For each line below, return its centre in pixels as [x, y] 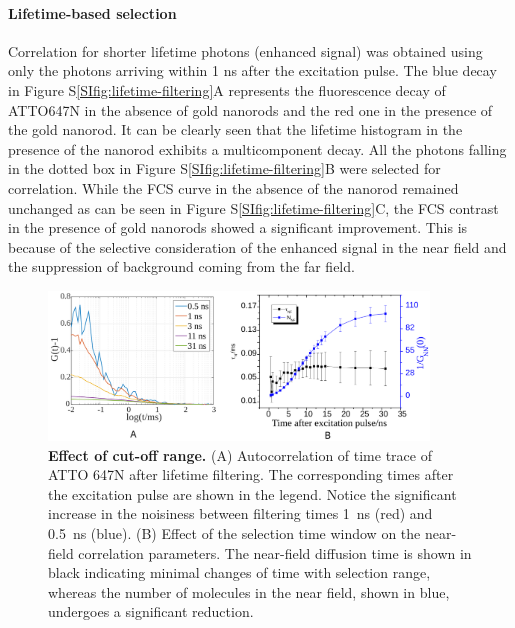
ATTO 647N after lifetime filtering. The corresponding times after [251, 474]
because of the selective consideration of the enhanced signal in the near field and [257, 246]
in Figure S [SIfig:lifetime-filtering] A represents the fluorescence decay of [227, 89]
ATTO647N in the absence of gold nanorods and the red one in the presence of [250, 109]
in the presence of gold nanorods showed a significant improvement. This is [238, 227]
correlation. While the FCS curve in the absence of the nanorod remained [233, 187]
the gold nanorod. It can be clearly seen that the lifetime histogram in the [235, 129]
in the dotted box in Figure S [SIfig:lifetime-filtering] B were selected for [224, 168]
